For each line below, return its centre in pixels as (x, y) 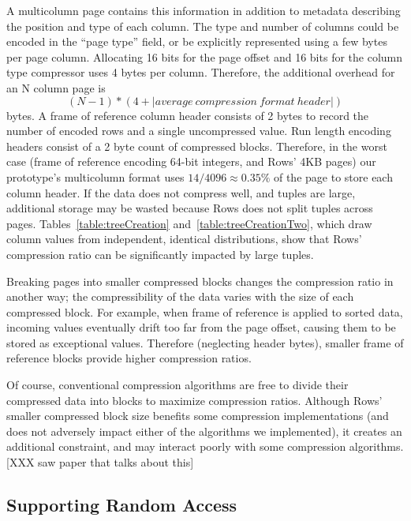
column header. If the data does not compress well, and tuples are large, (181, 192)
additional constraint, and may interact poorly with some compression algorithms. (205, 446)
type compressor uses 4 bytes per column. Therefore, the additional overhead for (201, 72)
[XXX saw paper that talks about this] (100, 462)
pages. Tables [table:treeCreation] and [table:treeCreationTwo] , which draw (189, 223)
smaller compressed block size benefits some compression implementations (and (198, 416)
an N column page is (56, 87)
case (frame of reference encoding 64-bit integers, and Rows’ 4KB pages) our (191, 161)
